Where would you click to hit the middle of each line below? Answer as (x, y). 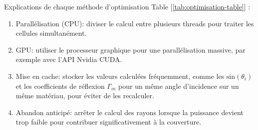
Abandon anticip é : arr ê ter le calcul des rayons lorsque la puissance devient (129, 112)
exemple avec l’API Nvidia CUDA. (69, 59)
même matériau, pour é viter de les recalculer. (85, 96)
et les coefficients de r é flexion (60, 86)
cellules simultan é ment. (51, 33)
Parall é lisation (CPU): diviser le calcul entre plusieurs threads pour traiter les (135, 23)
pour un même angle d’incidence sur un (179, 86)
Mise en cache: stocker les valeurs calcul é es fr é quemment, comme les (120, 76)
